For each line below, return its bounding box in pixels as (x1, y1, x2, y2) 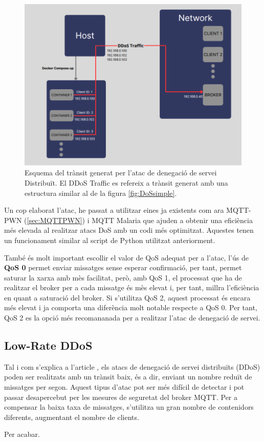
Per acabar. (4, 429, 40, 439)
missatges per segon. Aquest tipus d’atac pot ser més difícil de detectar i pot (4, 382, 245, 392)
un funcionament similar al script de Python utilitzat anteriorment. (4, 234, 215, 245)
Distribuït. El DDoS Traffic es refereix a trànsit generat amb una (25, 177, 228, 188)
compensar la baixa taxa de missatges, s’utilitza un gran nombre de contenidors (4, 402, 254, 412)
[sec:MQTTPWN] (27, 214, 82, 225)
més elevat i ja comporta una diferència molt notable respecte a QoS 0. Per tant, (4, 302, 257, 313)
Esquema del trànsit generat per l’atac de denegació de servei (25, 167, 217, 178)
